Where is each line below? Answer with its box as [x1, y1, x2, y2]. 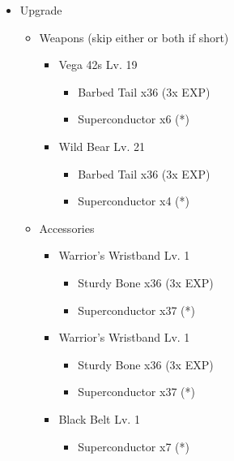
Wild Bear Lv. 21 [58, 137, 145, 154]
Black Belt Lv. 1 [58, 410, 140, 427]
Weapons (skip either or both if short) [39, 28, 229, 45]
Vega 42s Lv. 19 [58, 56, 138, 73]
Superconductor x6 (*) [78, 110, 189, 127]
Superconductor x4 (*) [78, 192, 189, 209]
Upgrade [19, 2, 62, 18]
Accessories [39, 219, 95, 236]
